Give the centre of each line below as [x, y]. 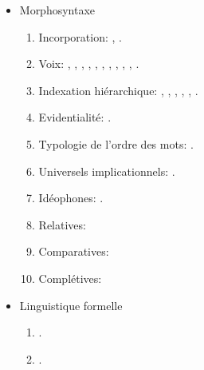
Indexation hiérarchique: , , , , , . [118, 90]
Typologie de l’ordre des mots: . [116, 143]
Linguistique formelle [71, 305]
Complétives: [70, 278]
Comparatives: [74, 251]
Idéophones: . [71, 198]
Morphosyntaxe [57, 10]
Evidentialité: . [75, 117]
